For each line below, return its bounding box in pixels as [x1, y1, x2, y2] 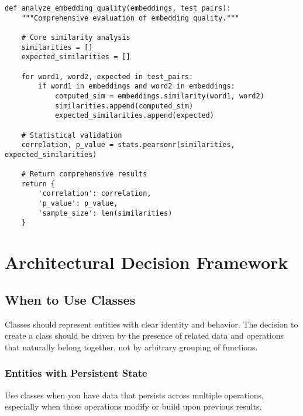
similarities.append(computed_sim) [54, 101, 194, 110]
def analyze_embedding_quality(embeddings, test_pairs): [5, 4, 231, 12]
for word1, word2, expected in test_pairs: [21, 72, 194, 81]
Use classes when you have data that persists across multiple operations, [5, 388, 264, 401]
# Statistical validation [21, 131, 122, 139]
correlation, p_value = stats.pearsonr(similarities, [21, 141, 235, 149]
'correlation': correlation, [38, 189, 151, 198]
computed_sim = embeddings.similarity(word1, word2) [54, 91, 264, 100]
